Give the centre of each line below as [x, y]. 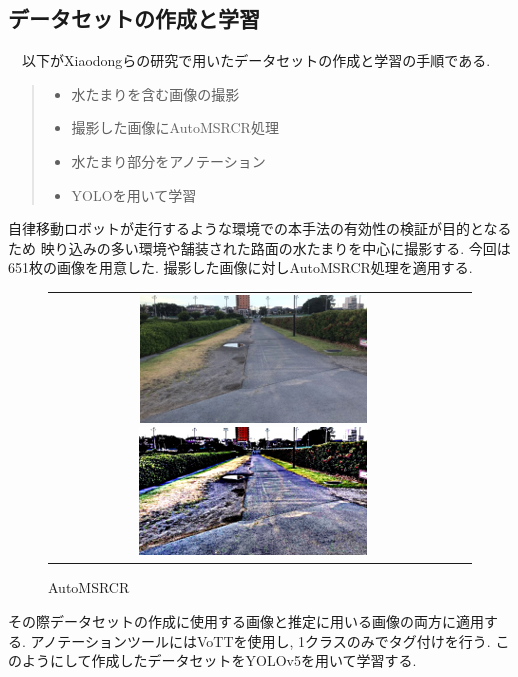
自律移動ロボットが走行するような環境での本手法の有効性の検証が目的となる [260, 228]
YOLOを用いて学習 [134, 194]
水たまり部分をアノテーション [168, 160]
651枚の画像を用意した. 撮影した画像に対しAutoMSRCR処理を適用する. [240, 267]
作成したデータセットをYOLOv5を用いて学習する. [254, 660]
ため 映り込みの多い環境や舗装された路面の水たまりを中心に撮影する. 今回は [259, 247]
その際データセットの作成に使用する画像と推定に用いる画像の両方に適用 [246, 620]
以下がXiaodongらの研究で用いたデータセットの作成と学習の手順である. [256, 60]
